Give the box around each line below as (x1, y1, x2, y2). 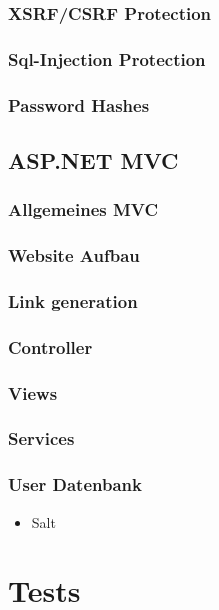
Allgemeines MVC (8, 197, 159, 222)
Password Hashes (8, 92, 150, 117)
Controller (8, 334, 93, 359)
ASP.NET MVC (8, 144, 179, 175)
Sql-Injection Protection (8, 46, 206, 71)
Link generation (8, 288, 138, 313)
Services (8, 426, 75, 451)
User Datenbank (8, 472, 142, 497)
